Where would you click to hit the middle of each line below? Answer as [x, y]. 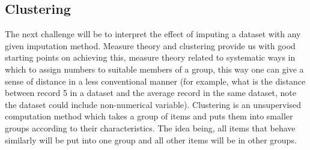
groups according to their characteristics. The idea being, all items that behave [150, 127]
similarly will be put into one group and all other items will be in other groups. [151, 139]
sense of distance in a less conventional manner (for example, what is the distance [155, 81]
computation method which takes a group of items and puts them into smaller [149, 116]
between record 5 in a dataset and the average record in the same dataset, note [150, 93]
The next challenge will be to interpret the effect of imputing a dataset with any [153, 34]
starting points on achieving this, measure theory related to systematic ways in [150, 57]
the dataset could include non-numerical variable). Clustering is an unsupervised [153, 104]
